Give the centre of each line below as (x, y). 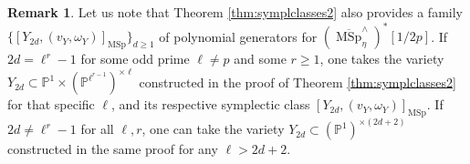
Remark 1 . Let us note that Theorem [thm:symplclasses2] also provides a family (235, 12)
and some (260, 59)
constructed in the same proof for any (113, 149)
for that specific (51, 104)
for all (97, 129)
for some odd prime (135, 59)
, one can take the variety (213, 129)
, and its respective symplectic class (211, 104)
